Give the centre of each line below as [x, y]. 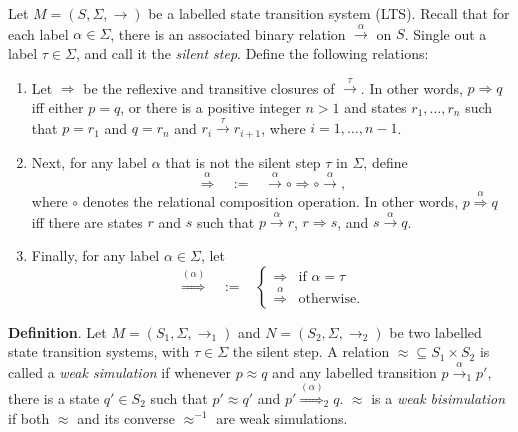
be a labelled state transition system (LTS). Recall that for [329, 13]
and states [375, 106]
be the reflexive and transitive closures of [209, 87]
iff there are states [87, 221]
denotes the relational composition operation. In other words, [270, 201]
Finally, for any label [95, 254]
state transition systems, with [99, 351]
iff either [57, 106]
